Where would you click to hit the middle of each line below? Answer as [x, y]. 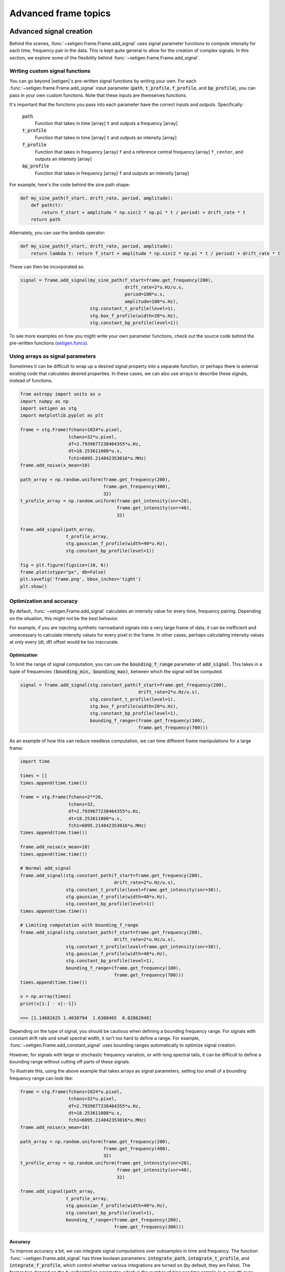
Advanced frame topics [60, 13]
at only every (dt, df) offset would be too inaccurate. [64, 642]
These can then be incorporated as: [47, 267]
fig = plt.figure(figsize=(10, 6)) [64, 565]
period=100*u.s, [145, 294]
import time [35, 761]
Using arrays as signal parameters [53, 356]
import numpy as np [44, 401]
